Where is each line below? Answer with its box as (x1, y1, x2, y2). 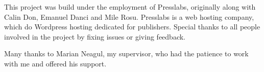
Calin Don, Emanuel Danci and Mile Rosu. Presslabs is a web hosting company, (4, 11, 254, 22)
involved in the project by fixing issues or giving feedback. (4, 31, 185, 42)
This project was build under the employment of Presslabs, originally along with (4, 2, 256, 12)
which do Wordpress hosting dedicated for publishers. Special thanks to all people (4, 21, 260, 32)
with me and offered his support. (4, 58, 107, 68)
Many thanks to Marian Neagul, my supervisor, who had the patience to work (4, 48, 249, 59)
